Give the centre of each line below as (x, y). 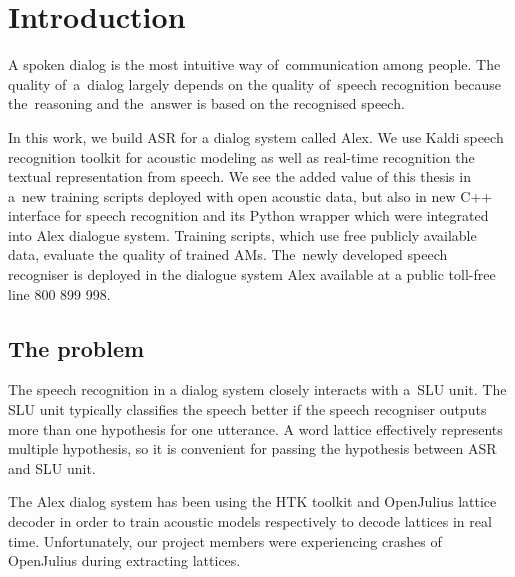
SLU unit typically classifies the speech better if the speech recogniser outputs (247, 409)
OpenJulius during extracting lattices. (124, 560)
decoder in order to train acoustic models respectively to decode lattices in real (250, 521)
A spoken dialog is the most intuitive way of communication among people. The (254, 64)
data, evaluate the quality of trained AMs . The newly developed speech (228, 254)
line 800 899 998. (59, 293)
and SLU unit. (52, 467)
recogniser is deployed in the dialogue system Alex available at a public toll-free (252, 274)
